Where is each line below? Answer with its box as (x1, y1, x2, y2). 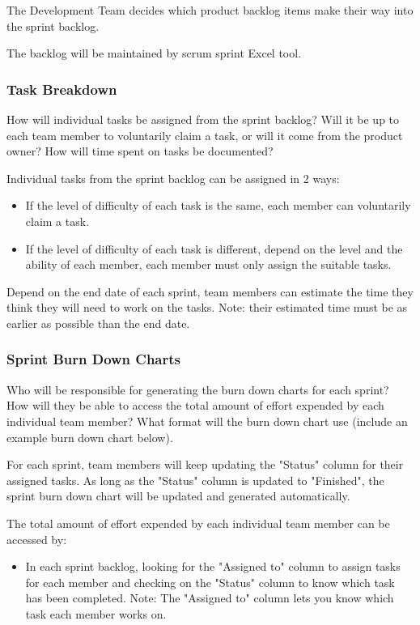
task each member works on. (25, 605, 167, 622)
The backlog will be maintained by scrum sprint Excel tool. (6, 45, 302, 62)
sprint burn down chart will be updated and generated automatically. (6, 487, 350, 504)
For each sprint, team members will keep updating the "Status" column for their (6, 456, 404, 473)
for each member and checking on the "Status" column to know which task (25, 573, 395, 590)
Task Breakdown (6, 79, 117, 99)
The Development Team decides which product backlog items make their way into (6, 2, 414, 18)
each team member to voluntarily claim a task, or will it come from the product (6, 126, 403, 143)
